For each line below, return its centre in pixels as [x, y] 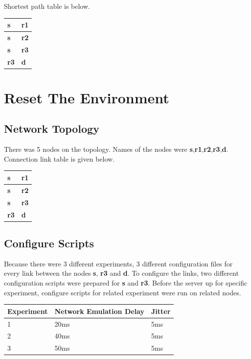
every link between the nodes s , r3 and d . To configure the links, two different [121, 273]
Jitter [161, 311]
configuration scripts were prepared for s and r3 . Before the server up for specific [126, 283]
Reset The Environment [87, 97]
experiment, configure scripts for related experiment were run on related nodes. [123, 292]
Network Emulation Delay [99, 311]
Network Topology [52, 129]
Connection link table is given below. [59, 158]
